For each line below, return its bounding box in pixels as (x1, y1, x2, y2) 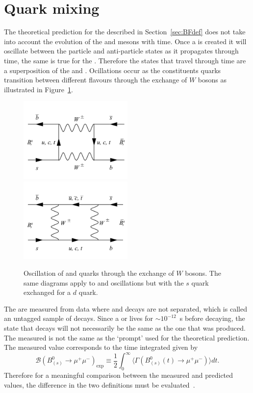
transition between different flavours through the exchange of (4, 75, 187, 85)
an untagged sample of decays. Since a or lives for (4, 313, 153, 323)
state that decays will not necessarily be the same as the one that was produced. (4, 323, 246, 333)
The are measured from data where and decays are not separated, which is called (4, 303, 247, 314)
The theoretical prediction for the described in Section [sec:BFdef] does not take (4, 26, 246, 37)
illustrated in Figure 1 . (4, 84, 73, 94)
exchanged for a (24, 287, 71, 297)
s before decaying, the (179, 313, 245, 323)
